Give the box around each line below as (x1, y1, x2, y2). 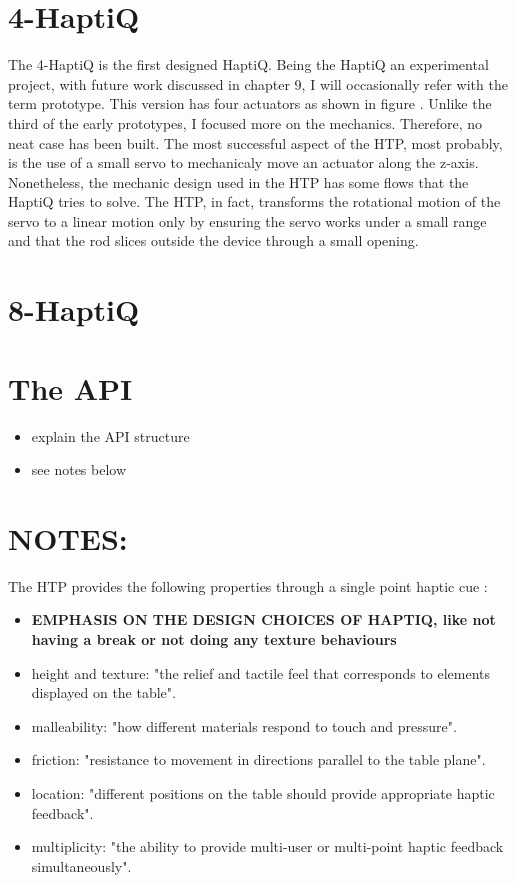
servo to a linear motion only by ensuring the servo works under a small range (8, 210, 487, 231)
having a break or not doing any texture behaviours (31, 629, 397, 650)
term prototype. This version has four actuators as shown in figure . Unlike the (8, 93, 492, 114)
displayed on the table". (31, 682, 176, 703)
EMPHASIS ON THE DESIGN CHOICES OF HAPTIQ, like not (31, 609, 496, 630)
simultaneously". (31, 855, 132, 876)
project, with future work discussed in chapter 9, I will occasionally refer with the (8, 73, 508, 94)
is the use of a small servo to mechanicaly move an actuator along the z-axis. (8, 152, 479, 173)
